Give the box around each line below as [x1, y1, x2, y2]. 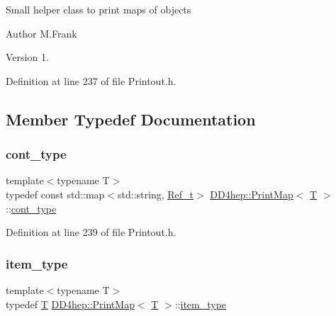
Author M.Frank [6, 26, 77, 40]
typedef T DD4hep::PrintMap [6, 296, 135, 311]
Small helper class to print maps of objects [6, 2, 191, 16]
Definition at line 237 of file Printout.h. [6, 73, 177, 88]
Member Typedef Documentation [6, 108, 256, 130]
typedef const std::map [6, 186, 105, 201]
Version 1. [6, 50, 49, 64]
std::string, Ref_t [118, 186, 194, 201]
